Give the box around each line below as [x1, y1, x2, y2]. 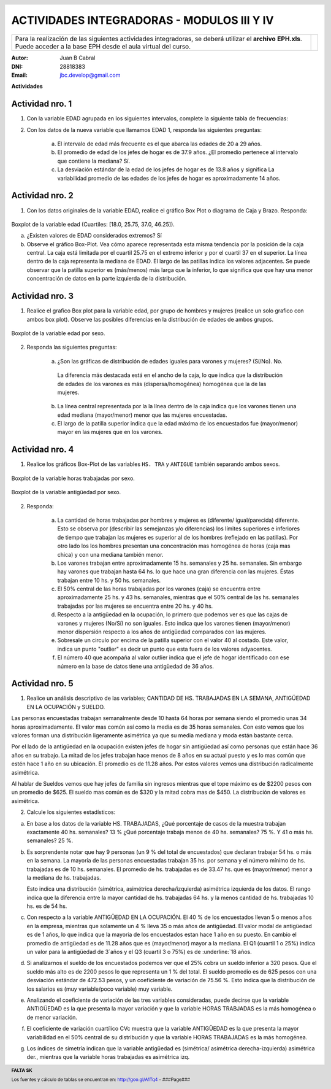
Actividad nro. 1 [11, 99, 72, 109]
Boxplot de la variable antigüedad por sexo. [11, 489, 121, 496]
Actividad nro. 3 [11, 291, 74, 301]
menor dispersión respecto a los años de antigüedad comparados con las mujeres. [57, 628, 267, 635]
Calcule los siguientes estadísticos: [26, 808, 116, 816]
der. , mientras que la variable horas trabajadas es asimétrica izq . [26, 1053, 190, 1061]
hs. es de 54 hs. [26, 902, 67, 910]
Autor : [11, 54, 29, 61]
